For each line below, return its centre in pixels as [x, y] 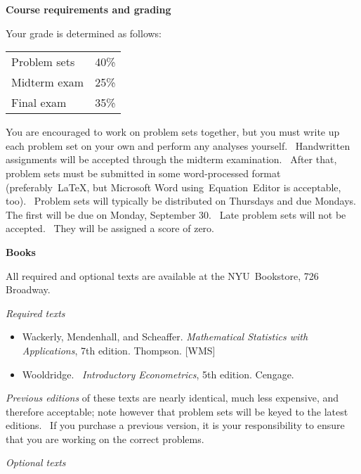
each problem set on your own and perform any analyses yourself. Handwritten [178, 145]
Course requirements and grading [88, 9]
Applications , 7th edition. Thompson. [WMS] [119, 350]
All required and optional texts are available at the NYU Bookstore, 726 [162, 275]
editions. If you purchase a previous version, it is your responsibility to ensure [175, 425]
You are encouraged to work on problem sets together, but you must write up [173, 132]
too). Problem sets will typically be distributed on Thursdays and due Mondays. [181, 201]
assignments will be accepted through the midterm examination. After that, [171, 159]
